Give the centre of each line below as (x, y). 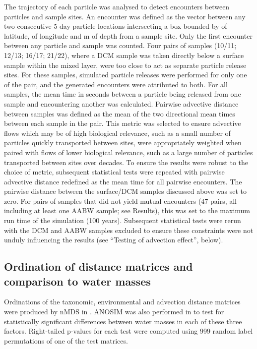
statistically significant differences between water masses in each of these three (123, 321)
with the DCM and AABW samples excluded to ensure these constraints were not (129, 230)
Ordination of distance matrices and (98, 266)
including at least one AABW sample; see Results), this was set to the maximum (127, 210)
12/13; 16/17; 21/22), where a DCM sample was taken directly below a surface (124, 55)
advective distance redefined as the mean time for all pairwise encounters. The (123, 181)
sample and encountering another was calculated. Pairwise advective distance (121, 103)
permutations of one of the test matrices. (66, 340)
